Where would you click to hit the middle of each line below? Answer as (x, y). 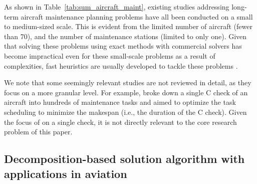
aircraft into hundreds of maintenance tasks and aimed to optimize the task (120, 102)
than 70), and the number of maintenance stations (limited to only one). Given (125, 36)
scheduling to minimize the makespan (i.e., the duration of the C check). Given (125, 112)
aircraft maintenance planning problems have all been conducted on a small (137, 16)
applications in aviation (66, 173)
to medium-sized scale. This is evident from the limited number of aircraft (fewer (128, 26)
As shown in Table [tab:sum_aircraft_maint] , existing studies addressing (117, 7)
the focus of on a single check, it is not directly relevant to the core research (120, 122)
